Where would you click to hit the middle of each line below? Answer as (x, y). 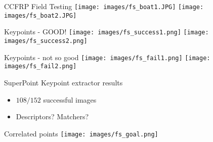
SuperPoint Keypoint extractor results (63, 82)
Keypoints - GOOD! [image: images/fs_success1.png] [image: (106, 32)
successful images (70, 99)
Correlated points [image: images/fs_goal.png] (81, 133)
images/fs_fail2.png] (40, 66)
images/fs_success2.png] (46, 41)
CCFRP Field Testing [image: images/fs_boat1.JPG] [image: (104, 6)
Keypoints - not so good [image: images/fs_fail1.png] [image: (107, 57)
